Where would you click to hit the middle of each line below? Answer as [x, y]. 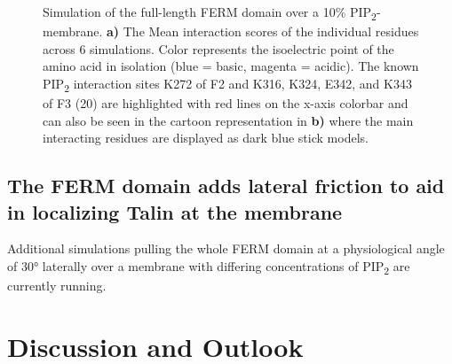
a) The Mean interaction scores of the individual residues [262, 31]
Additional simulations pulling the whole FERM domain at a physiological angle [226, 248]
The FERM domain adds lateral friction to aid [226, 186]
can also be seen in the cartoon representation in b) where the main [228, 120]
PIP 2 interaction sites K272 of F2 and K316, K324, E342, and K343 [227, 84]
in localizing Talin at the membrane [175, 211]
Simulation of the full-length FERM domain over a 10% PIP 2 [210, 13]
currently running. [57, 286]
